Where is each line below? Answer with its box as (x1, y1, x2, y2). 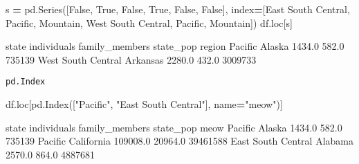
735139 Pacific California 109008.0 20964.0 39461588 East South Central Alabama (6, 134, 354, 148)
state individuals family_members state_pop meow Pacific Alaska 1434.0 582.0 (6, 120, 342, 134)
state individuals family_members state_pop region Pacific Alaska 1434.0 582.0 (6, 39, 344, 53)
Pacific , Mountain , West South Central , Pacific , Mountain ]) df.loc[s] (6, 15, 293, 30)
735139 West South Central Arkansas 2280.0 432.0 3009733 (6, 52, 257, 66)
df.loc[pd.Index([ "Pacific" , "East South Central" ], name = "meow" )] (6, 97, 283, 111)
